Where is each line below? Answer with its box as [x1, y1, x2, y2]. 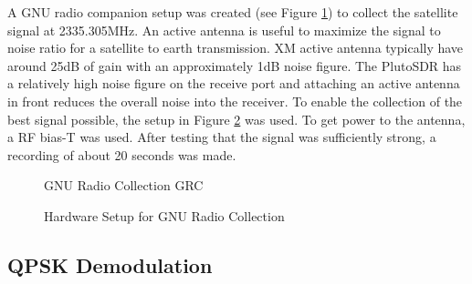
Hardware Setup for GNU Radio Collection [44, 206, 285, 225]
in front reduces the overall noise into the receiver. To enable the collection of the [7, 91, 463, 110]
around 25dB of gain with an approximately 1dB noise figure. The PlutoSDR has [7, 56, 462, 75]
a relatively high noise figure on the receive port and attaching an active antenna [7, 74, 460, 93]
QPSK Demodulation [7, 250, 213, 279]
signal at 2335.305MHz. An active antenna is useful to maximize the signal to [7, 20, 441, 39]
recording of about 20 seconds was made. [7, 145, 236, 164]
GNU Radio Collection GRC [44, 176, 204, 195]
